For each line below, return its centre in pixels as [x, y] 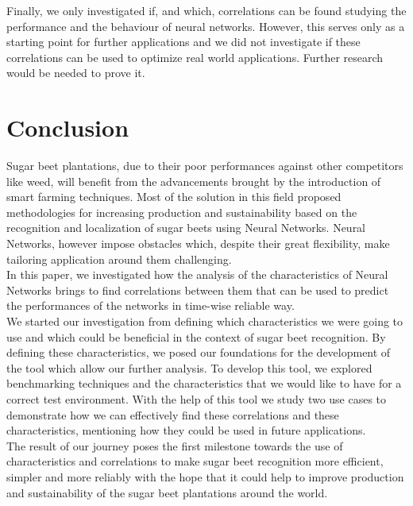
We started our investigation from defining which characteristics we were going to [205, 321]
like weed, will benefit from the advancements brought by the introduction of [194, 181]
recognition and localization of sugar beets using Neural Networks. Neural [186, 228]
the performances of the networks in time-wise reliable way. [151, 305]
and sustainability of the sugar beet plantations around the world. [167, 492]
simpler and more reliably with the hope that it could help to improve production [205, 476]
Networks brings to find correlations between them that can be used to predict [198, 290]
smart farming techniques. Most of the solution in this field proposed [174, 197]
